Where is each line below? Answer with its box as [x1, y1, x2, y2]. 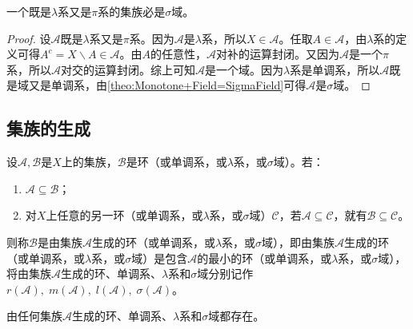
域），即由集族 [262, 233, 335, 250]
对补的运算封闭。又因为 [216, 46, 340, 62]
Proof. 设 [6, 30, 51, 46]
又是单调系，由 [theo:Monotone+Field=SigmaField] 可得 [28, 77, 307, 93]
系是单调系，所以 [290, 61, 380, 77]
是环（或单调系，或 [126, 153, 227, 170]
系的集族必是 [98, 3, 166, 19]
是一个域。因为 [205, 61, 283, 77]
